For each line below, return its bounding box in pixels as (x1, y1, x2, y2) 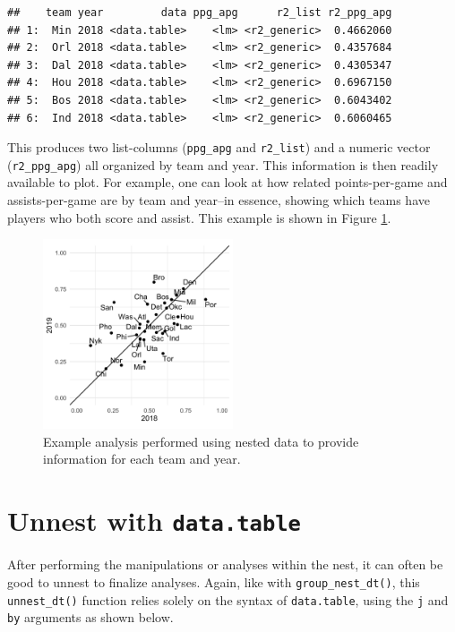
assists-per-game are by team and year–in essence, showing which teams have (7, 191, 430, 209)
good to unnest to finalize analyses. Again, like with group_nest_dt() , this (7, 572, 420, 591)
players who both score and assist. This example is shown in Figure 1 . (7, 208, 391, 226)
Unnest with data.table (7, 502, 301, 539)
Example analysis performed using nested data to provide (43, 431, 359, 450)
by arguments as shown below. (7, 608, 174, 627)
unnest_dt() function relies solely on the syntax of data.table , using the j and (7, 590, 449, 609)
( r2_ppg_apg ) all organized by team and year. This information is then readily (7, 155, 439, 174)
